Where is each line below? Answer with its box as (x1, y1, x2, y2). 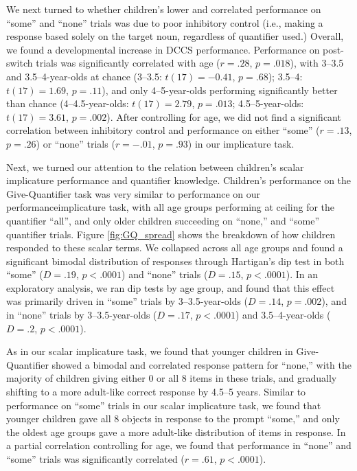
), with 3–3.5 (290, 56, 344, 70)
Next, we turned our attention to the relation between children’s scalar (6, 159, 304, 174)
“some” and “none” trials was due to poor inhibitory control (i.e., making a (6, 15, 323, 30)
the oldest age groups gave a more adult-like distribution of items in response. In (6, 424, 346, 439)
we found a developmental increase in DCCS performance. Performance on (6, 42, 320, 56)
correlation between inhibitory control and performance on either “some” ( (6, 123, 320, 137)
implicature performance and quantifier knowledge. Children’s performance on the (6, 173, 352, 187)
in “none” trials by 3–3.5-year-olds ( (6, 308, 157, 322)
